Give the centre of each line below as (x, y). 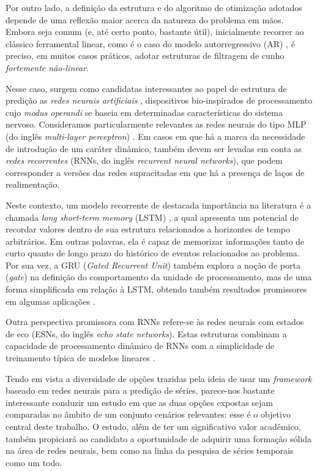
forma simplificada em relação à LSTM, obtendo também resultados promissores (156, 289)
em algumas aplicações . (50, 301)
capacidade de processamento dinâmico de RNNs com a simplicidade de (140, 346)
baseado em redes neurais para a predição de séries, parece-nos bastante (140, 390)
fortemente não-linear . (47, 67)
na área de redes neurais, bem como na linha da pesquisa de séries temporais (150, 450)
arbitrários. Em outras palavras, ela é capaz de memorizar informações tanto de (155, 241)
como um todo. (34, 462)
